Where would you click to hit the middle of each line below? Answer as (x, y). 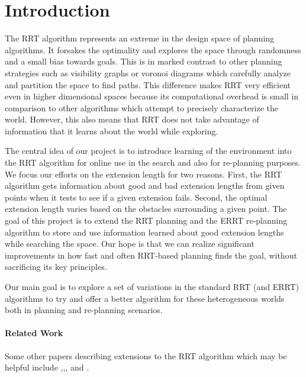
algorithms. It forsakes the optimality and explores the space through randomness (153, 49)
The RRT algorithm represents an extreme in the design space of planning (140, 38)
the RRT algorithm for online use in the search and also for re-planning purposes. (153, 162)
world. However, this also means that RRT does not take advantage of (132, 119)
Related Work (34, 333)
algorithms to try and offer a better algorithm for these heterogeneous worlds (145, 298)
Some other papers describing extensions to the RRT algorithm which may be (146, 355)
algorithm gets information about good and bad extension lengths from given (145, 186)
